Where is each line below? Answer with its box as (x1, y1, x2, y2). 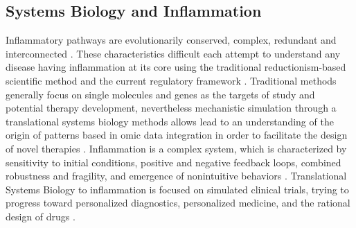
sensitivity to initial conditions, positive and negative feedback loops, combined (6, 155, 341, 169)
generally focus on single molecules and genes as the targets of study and (6, 87, 315, 101)
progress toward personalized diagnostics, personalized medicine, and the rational (6, 195, 350, 210)
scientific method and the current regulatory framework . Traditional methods (6, 73, 337, 87)
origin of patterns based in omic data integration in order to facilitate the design (6, 128, 348, 142)
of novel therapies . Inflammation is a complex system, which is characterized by (6, 141, 347, 155)
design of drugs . (6, 209, 75, 223)
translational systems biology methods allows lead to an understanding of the (6, 114, 334, 128)
